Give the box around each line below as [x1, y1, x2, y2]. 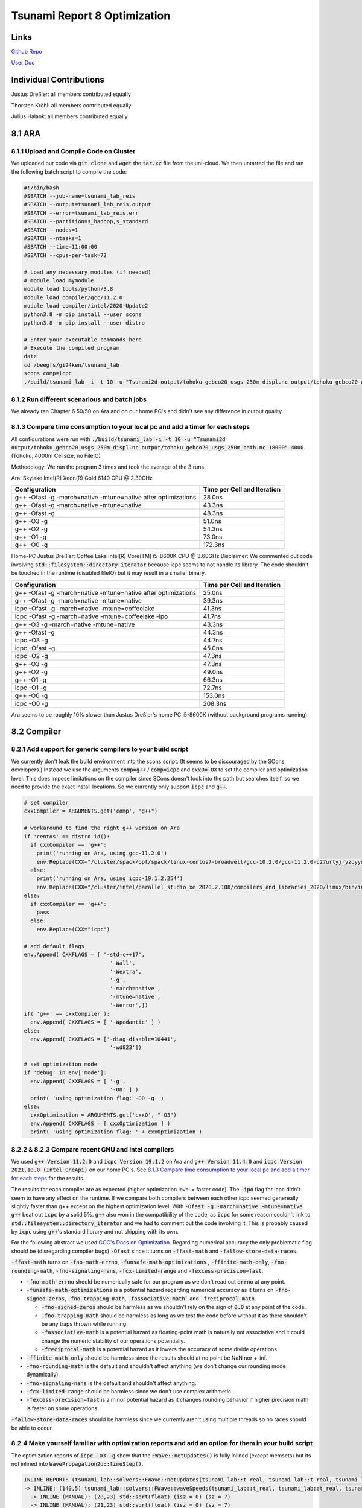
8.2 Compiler [11, 727, 62, 737]
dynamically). [26, 1371, 60, 1378]
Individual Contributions [11, 75, 105, 85]
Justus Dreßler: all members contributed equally [11, 90, 131, 98]
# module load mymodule [24, 277, 95, 284]
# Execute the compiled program [24, 344, 120, 352]
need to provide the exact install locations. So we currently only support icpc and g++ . [11, 783, 227, 790]
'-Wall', [109, 960, 136, 966]
